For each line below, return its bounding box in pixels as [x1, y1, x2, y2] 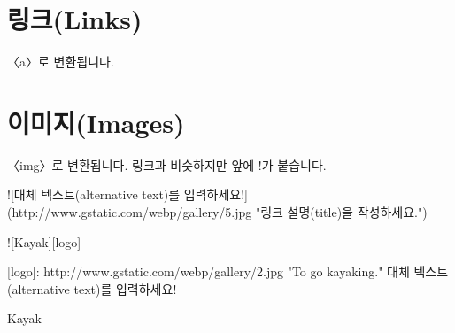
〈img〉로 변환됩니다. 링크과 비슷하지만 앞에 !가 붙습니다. [7, 155, 327, 174]
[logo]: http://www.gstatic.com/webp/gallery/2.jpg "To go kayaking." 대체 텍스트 [7, 262, 449, 281]
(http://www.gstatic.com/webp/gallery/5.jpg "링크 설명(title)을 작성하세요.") [7, 203, 428, 221]
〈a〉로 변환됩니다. [7, 52, 114, 71]
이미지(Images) [7, 104, 185, 140]
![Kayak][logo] [7, 232, 81, 251]
